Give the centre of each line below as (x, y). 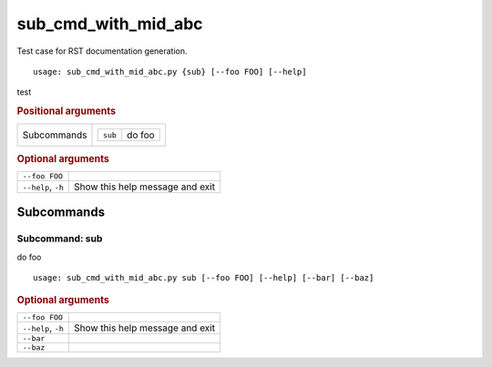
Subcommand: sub (60, 239)
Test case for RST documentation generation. (102, 51)
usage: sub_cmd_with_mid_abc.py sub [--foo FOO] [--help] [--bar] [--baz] (204, 278)
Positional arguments (67, 111)
